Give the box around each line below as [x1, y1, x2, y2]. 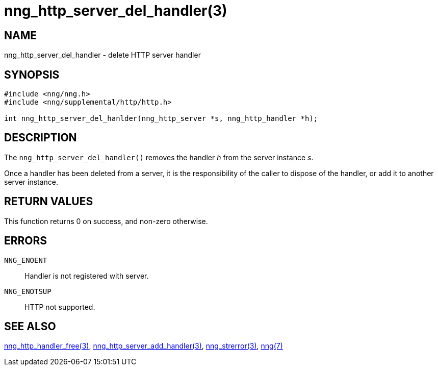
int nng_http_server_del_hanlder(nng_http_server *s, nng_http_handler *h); [4, 114, 318, 123]
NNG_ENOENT [4, 256, 47, 264]
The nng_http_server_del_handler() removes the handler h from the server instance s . [4, 153, 314, 162]
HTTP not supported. [24, 302, 95, 311]
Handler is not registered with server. [24, 271, 149, 280]
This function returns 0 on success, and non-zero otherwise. [4, 216, 208, 226]
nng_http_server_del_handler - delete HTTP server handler [4, 51, 201, 60]
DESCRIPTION [4, 131, 77, 144]
